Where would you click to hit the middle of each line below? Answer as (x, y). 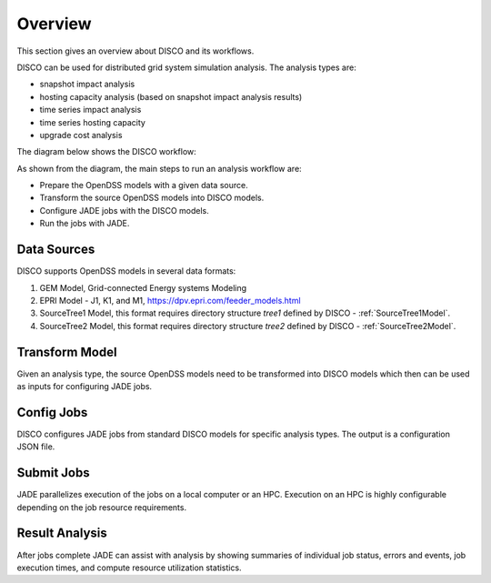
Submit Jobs (53, 473)
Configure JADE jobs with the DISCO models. (124, 210)
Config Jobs (52, 412)
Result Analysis (62, 533)
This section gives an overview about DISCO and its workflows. (135, 51)
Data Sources (56, 250)
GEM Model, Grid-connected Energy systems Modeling (143, 287)
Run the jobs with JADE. (85, 224)
